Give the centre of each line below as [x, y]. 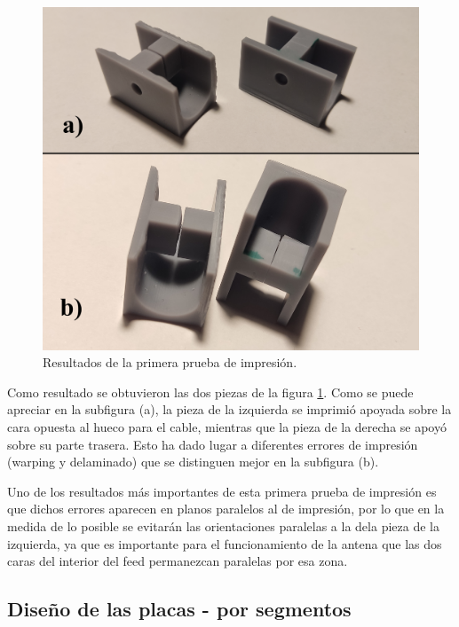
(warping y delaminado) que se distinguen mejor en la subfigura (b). [193, 462]
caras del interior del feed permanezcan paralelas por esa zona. [178, 561]
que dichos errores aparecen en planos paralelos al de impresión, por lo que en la [226, 509]
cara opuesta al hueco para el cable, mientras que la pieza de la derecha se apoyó [227, 426]
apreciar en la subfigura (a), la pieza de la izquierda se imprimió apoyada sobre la [229, 409]
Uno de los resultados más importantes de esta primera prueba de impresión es [222, 491]
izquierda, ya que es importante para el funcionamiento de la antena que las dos [225, 543]
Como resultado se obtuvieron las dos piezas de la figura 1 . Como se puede [210, 392]
